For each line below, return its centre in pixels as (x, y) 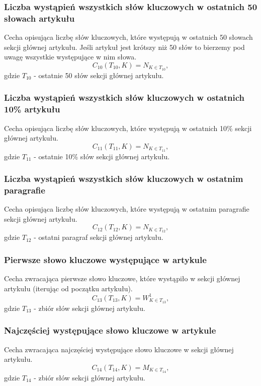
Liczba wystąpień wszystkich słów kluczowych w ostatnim (124, 179)
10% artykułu (32, 109)
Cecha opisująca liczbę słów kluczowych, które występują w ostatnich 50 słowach (128, 37)
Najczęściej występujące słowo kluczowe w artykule (110, 330)
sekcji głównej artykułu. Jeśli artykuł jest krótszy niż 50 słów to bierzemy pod (124, 47)
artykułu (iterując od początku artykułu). (68, 288)
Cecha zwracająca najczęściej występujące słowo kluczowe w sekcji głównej (119, 349)
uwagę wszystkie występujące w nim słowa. (70, 57)
